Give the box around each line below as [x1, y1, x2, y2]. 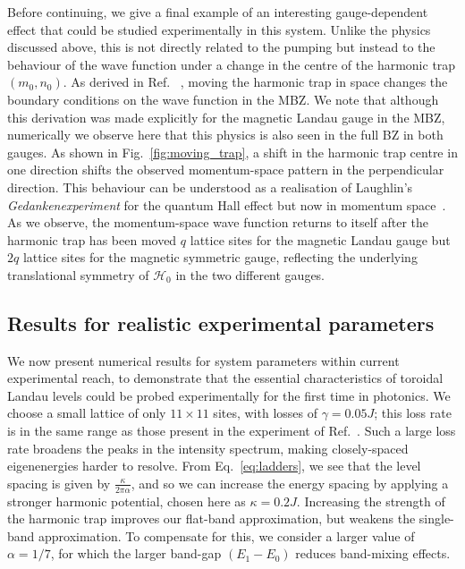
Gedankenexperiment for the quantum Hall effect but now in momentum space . [7, 195, 446, 214]
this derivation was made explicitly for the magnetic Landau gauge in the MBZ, [7, 107, 445, 126]
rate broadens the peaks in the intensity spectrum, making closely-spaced [7, 438, 409, 457]
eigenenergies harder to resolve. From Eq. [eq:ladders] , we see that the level [7, 456, 421, 475]
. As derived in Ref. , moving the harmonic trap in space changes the [63, 72, 448, 91]
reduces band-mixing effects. [295, 544, 451, 563]
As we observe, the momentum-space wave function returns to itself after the [7, 213, 429, 232]
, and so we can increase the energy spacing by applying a [131, 473, 449, 492]
